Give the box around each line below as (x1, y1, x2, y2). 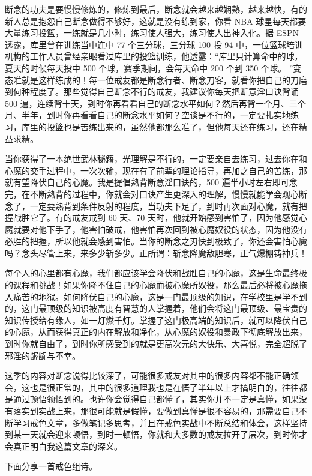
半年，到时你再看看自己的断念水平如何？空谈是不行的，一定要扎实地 (21, 109, 290, 121)
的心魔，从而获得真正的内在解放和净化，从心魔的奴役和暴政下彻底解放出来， (5, 325, 307, 338)
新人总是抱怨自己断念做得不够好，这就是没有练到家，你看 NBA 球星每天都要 (5, 14, 307, 27)
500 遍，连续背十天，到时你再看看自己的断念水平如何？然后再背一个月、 (5, 97, 289, 109)
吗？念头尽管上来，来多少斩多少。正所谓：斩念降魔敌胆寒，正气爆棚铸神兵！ (5, 246, 307, 259)
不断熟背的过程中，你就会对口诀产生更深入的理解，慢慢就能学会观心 (29, 187, 299, 200)
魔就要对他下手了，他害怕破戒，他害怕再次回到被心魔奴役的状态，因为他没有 (5, 223, 307, 235)
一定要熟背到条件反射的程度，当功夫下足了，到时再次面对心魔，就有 (29, 199, 299, 212)
